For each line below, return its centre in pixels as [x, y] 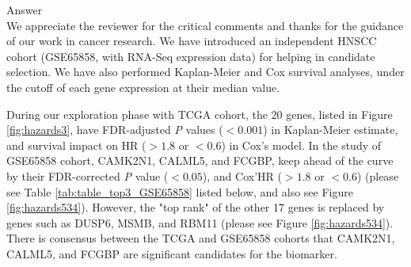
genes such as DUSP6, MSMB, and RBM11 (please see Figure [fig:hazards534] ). [200, 222]
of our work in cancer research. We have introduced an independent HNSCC [192, 41]
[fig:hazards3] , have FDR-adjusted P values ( [115, 130]
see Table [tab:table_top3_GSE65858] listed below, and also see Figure [180, 191]
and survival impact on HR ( [76, 145]
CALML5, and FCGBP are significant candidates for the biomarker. [172, 253]
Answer [25, 10]
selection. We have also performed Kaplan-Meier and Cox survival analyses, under [205, 72]
